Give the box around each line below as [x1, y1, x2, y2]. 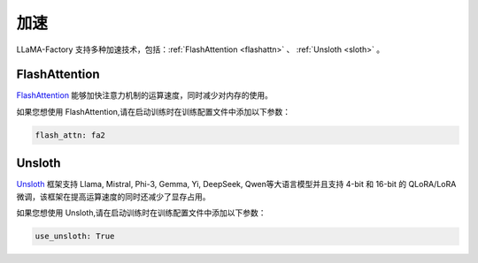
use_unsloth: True [35, 231, 115, 242]
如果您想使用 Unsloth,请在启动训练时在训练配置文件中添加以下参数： [16, 207, 266, 218]
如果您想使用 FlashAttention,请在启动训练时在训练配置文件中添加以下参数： [16, 106, 291, 116]
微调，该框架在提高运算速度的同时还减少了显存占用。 [16, 191, 211, 202]
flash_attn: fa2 [35, 130, 106, 140]
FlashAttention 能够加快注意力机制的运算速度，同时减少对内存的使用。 [16, 90, 274, 101]
